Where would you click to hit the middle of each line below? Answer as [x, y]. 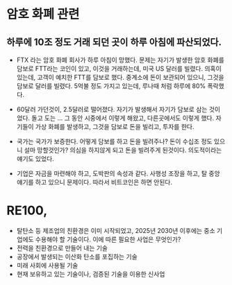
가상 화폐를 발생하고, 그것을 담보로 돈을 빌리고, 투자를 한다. [115, 127]
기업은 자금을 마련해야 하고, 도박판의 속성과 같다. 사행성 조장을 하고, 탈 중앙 [118, 173]
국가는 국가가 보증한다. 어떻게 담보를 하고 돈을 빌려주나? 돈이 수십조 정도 [114, 141]
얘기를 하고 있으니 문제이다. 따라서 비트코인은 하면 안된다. [94, 182]
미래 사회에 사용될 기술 [47, 265]
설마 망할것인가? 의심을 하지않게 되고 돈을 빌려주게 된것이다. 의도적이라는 [123, 150]
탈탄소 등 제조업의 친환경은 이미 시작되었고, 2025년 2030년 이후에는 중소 [116, 230]
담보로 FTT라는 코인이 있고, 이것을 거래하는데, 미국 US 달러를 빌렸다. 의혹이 [119, 69]
